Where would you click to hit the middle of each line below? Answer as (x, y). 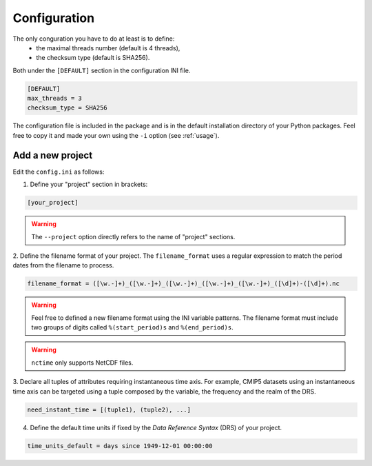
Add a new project (53, 155)
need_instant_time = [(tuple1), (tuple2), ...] (109, 409)
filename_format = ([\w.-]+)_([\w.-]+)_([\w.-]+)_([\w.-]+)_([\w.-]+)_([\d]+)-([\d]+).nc (184, 284)
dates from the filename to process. (63, 265)
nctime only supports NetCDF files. (82, 363)
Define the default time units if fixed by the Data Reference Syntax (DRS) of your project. (156, 427)
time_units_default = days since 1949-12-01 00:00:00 (120, 446)
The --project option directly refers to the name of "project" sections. (133, 236)
